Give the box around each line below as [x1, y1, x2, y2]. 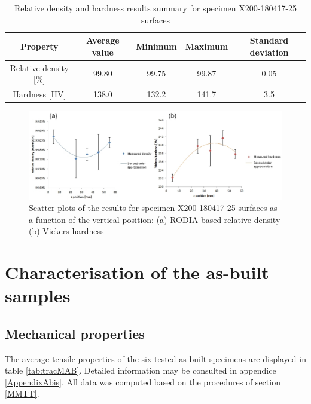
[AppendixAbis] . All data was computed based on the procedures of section [5, 375, 280, 388]
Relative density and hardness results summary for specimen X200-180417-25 [14, 2, 297, 14]
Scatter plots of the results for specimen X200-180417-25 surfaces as [29, 201, 278, 214]
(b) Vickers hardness [29, 225, 104, 237]
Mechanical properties [5, 324, 145, 342]
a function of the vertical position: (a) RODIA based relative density [29, 213, 280, 225]
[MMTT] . [5, 387, 39, 400]
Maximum [185, 39, 228, 52]
